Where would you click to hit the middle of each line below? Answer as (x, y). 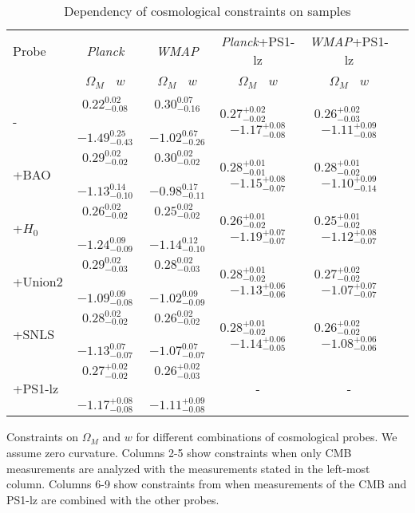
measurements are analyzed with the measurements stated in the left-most (188, 468)
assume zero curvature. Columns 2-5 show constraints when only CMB (179, 453)
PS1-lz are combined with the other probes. (113, 499)
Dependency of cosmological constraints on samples (207, 11)
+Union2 (38, 281)
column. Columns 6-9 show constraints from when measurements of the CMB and (207, 484)
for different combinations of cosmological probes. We (267, 437)
